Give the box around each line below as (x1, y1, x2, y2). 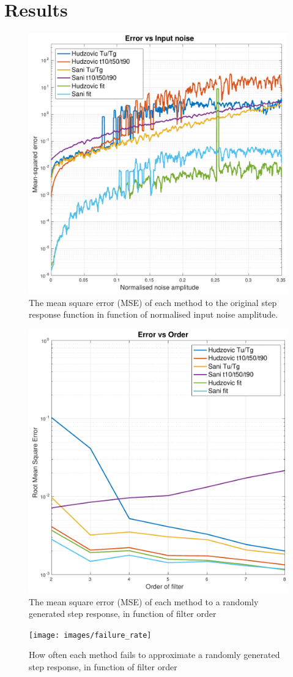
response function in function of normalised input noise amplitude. (29, 308, 278, 321)
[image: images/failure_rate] (29, 630, 152, 640)
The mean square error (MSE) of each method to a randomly (29, 595, 259, 608)
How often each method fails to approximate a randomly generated (29, 648, 280, 661)
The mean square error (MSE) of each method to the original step (29, 296, 277, 308)
